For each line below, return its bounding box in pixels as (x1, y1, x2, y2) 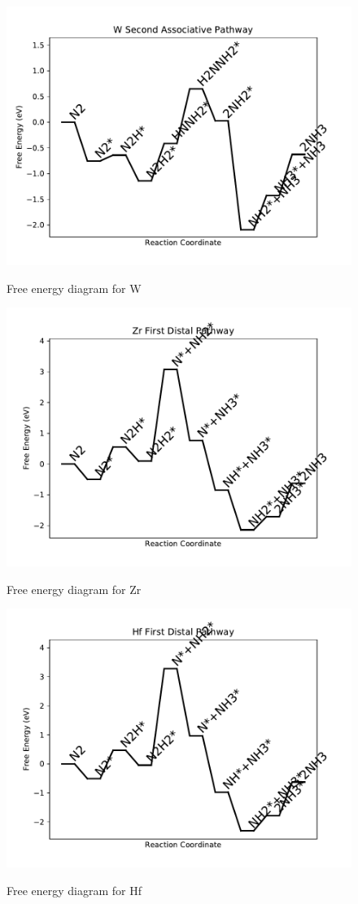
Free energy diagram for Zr (7, 580, 142, 597)
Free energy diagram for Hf (7, 881, 142, 898)
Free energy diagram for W (7, 279, 142, 296)
